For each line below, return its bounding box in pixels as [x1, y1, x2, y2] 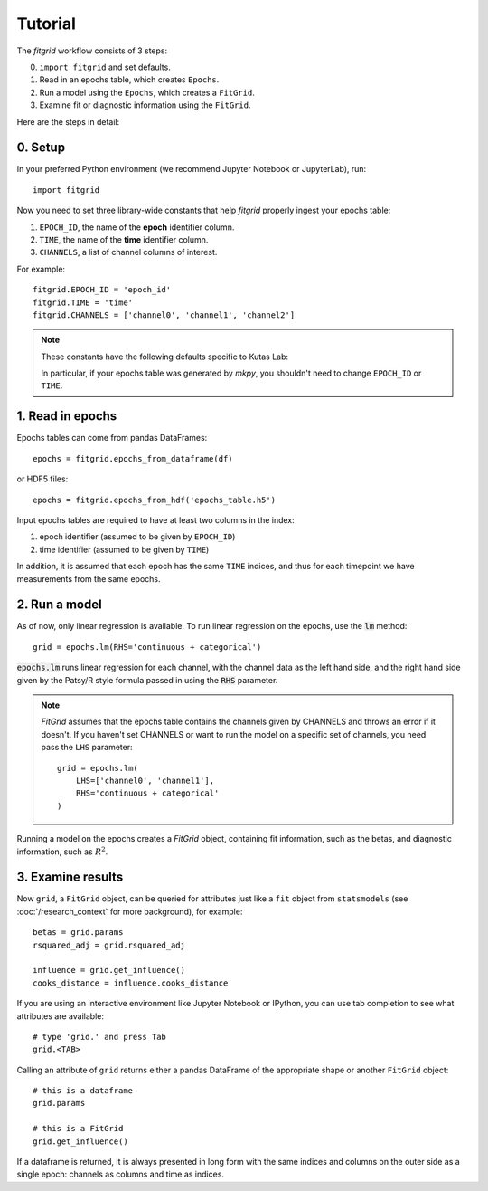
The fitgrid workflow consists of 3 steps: [16, 45, 167, 56]
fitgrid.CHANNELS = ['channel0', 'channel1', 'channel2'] [33, 310, 296, 320]
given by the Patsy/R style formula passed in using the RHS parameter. [16, 674, 278, 685]
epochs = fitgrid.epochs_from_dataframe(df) [33, 453, 234, 463]
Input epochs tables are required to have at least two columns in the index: [16, 514, 296, 525]
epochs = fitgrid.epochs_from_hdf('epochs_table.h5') [33, 494, 276, 505]
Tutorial [16, 14, 77, 33]
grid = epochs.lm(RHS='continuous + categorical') [33, 642, 262, 652]
